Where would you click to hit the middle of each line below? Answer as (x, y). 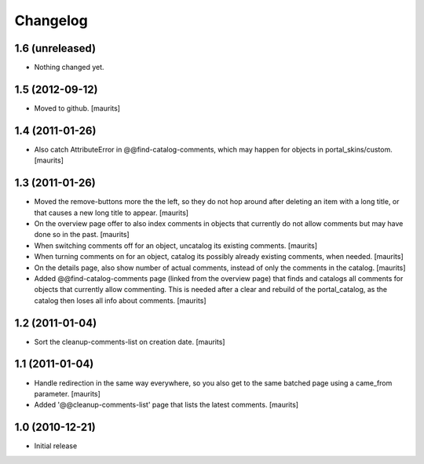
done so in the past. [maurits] (82, 235)
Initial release (56, 446)
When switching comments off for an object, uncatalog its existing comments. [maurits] (176, 245)
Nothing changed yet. (69, 68)
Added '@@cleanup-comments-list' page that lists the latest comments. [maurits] (166, 405)
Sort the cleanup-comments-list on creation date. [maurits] (130, 342)
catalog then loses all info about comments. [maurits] (121, 300)
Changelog (51, 20)
